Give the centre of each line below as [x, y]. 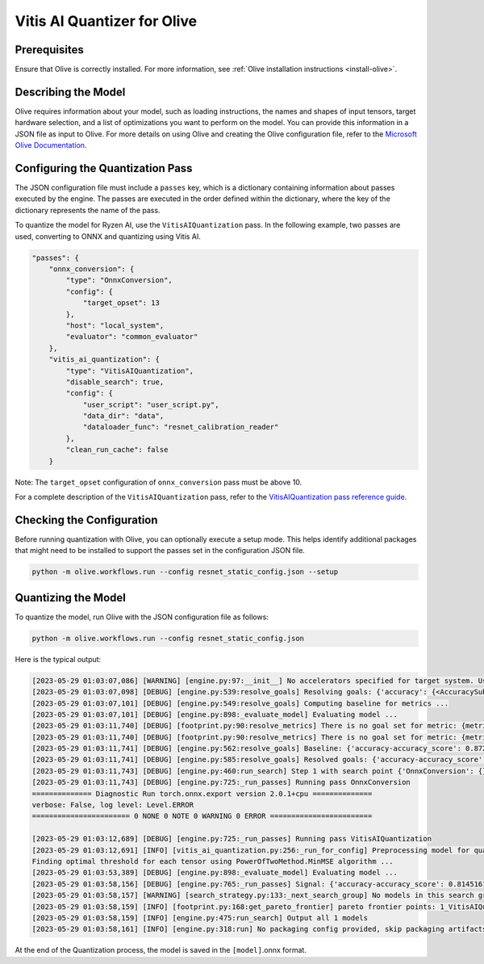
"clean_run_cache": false [117, 450]
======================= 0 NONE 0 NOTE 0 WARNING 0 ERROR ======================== [202, 816]
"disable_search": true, [115, 382]
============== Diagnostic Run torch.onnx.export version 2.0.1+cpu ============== [202, 794]
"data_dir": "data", [123, 416]
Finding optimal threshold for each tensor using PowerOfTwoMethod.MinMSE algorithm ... [213, 861]
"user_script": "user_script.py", [151, 404]
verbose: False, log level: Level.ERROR [113, 805]
